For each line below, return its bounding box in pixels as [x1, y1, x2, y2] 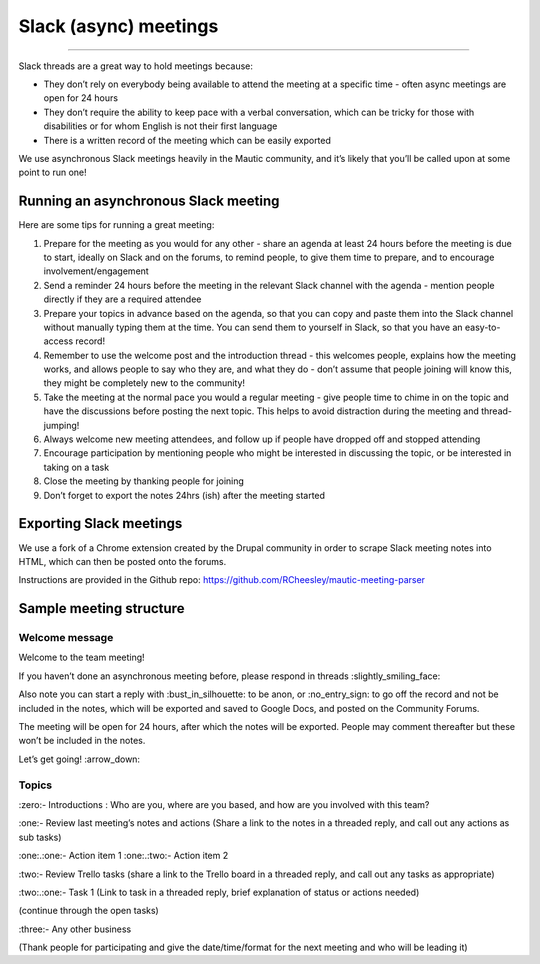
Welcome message [18, 631, 114, 645]
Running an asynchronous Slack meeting [18, 193, 280, 210]
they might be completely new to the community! [43, 377, 245, 389]
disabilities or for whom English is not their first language [43, 120, 278, 132]
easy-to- [465, 321, 501, 333]
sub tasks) [18, 831, 62, 843]
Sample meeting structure [18, 600, 185, 617]
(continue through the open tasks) [18, 905, 159, 917]
